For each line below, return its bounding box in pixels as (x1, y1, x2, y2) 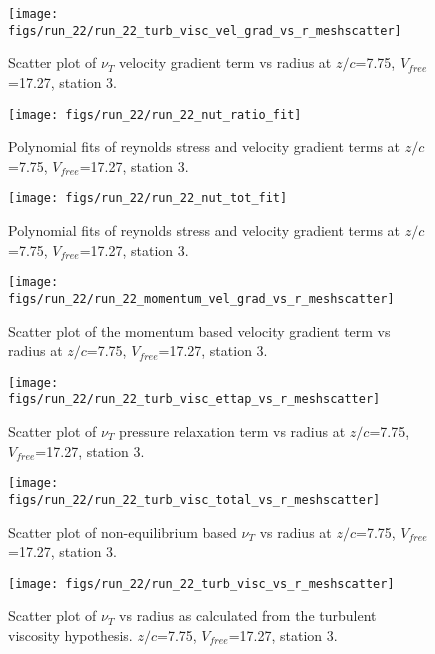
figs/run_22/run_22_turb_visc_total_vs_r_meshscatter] (8, 492, 381, 507)
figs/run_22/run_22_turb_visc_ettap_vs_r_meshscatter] (8, 392, 381, 407)
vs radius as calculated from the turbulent (119, 605, 377, 626)
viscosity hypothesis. (8, 624, 133, 645)
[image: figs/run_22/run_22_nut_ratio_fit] (8, 107, 302, 122)
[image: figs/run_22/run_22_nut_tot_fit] (8, 191, 288, 206)
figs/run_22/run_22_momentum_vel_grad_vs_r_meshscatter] (8, 291, 395, 306)
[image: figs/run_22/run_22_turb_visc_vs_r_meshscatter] (8, 576, 395, 591)
